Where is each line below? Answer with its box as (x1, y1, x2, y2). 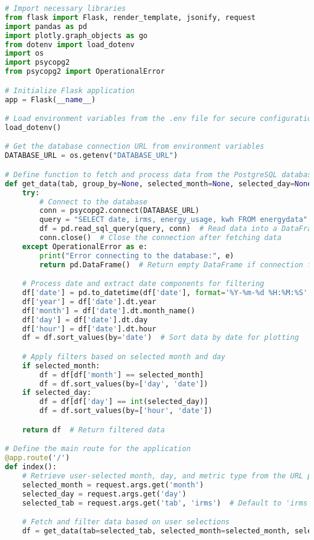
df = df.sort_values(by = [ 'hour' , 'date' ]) (39, 406, 213, 415)
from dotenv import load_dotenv (5, 40, 135, 49)
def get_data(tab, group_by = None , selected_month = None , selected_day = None (5, 179, 312, 188)
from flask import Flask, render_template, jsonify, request (5, 13, 256, 22)
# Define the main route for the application (5, 444, 191, 454)
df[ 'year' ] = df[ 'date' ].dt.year (22, 297, 156, 306)
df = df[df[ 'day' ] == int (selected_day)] (39, 397, 208, 406)
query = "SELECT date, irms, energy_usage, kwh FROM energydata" (39, 215, 308, 224)
